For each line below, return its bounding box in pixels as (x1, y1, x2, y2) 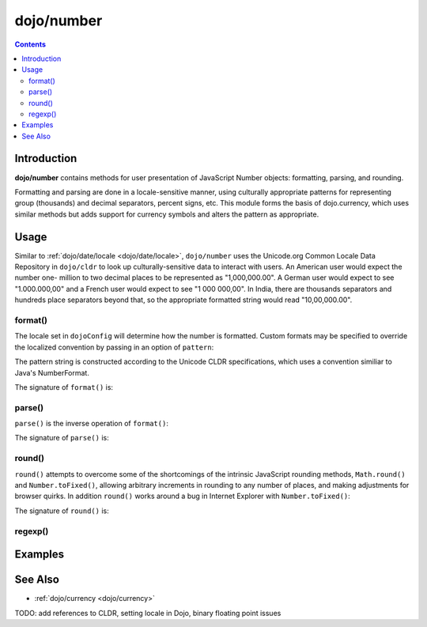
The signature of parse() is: (14, 433, 110, 443)
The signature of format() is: (14, 382, 114, 391)
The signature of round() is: (14, 506, 110, 516)
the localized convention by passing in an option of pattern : (14, 342, 214, 352)
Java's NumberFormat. (14, 368, 90, 377)
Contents (14, 40, 47, 49)
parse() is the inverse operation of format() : (14, 419, 169, 429)
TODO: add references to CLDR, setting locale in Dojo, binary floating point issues (14, 608, 282, 618)
